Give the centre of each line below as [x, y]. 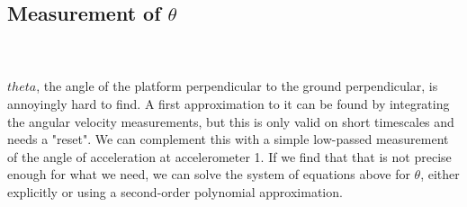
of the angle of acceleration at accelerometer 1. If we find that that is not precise [229, 156]
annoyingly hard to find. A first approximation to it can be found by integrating [229, 103]
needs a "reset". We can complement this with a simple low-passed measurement [228, 139]
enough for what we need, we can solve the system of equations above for [209, 174]
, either [440, 174]
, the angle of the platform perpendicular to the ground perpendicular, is [237, 86]
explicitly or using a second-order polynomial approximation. [175, 191]
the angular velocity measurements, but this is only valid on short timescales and [231, 121]
